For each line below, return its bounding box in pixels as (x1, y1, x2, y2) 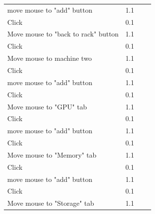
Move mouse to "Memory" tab (7, 149, 97, 160)
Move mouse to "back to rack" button (7, 29, 119, 39)
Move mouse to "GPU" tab (7, 101, 87, 111)
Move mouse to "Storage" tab (7, 198, 94, 208)
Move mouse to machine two (7, 53, 92, 63)
